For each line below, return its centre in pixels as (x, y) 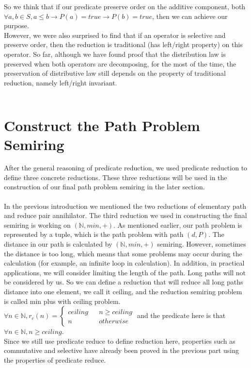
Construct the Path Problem (102, 125)
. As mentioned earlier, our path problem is (178, 225)
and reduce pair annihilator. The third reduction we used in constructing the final (125, 215)
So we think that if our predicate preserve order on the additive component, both (125, 6)
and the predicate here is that (181, 315)
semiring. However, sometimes (202, 244)
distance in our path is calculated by (58, 244)
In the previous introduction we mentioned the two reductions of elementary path (125, 206)
